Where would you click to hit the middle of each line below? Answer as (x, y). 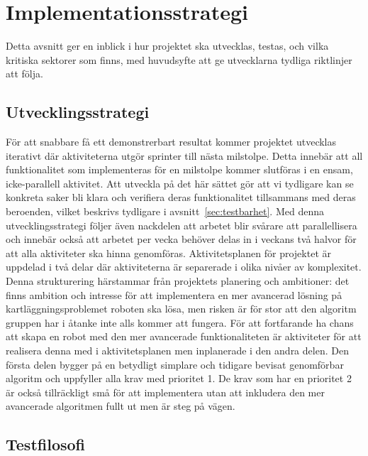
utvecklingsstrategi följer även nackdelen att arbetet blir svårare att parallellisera (182, 225)
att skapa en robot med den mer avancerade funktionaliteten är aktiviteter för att (184, 336)
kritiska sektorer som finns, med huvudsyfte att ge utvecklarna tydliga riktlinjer (179, 59)
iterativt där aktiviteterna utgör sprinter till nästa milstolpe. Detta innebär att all (184, 155)
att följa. (24, 74)
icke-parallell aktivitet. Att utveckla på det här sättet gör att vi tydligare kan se (180, 183)
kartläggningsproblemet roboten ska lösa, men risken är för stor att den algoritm (181, 309)
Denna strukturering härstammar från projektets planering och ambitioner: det (178, 281)
